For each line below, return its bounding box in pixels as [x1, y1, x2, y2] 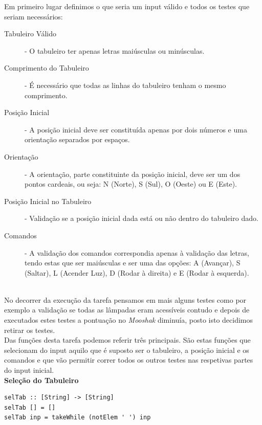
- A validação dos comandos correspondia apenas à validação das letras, [25, 247, 249, 258]
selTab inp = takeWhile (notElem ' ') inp [4, 414, 151, 421]
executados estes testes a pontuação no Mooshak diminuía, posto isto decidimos [4, 315, 253, 325]
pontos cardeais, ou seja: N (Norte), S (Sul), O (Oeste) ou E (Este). [25, 178, 237, 189]
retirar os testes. [4, 324, 55, 335]
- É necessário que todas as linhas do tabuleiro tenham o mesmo [25, 79, 226, 90]
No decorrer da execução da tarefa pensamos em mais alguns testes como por [4, 294, 247, 305]
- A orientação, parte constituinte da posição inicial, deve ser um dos [25, 168, 241, 179]
